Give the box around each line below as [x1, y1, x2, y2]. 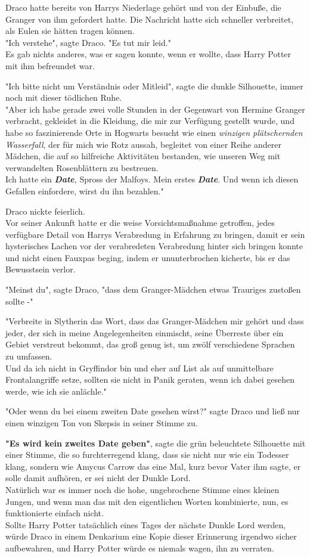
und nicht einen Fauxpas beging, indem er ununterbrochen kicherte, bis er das [5, 251, 290, 263]
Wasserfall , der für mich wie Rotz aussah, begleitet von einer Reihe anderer [5, 138, 281, 150]
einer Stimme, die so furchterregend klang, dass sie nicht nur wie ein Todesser [5, 448, 289, 461]
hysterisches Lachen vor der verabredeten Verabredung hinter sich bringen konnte [5, 240, 303, 252]
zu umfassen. [5, 350, 52, 362]
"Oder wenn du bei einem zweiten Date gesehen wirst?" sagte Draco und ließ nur [5, 405, 300, 417]
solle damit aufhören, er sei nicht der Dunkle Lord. [5, 472, 191, 484]
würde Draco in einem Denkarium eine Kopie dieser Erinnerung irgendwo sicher [5, 530, 297, 542]
